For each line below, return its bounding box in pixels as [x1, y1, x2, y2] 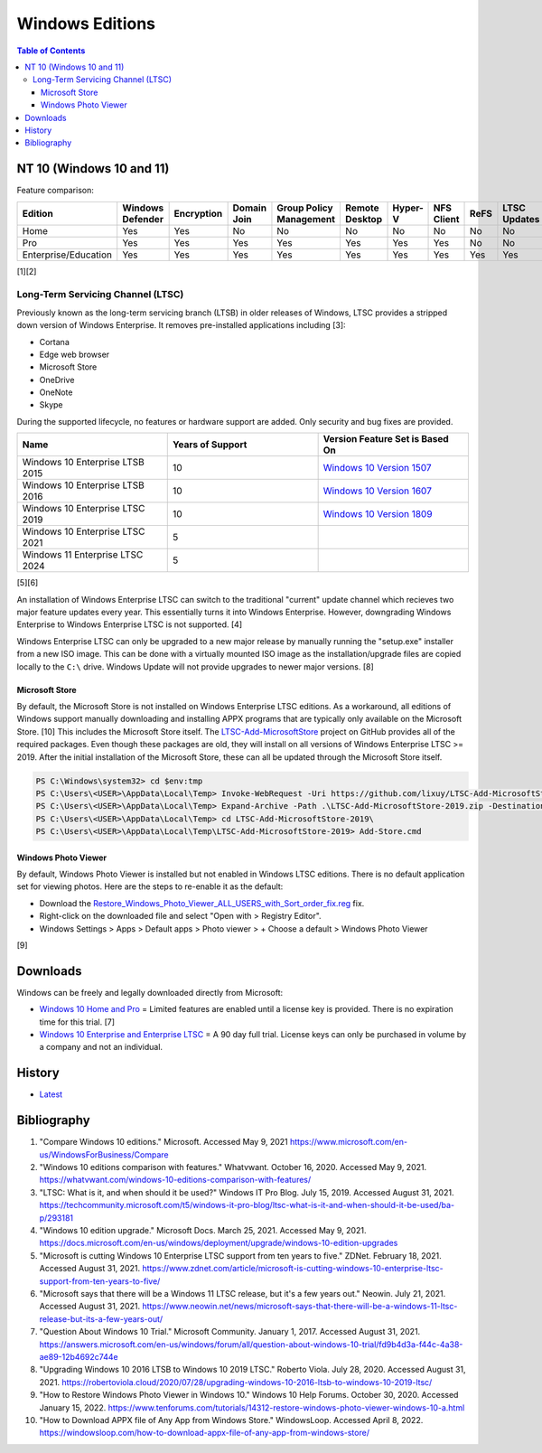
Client [433, 212, 460, 225]
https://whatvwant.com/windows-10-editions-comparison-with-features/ [39, 1175, 312, 1186]
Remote [344, 202, 379, 214]
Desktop [344, 212, 383, 225]
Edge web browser [39, 349, 110, 360]
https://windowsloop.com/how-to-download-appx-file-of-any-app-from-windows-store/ [39, 1428, 370, 1439]
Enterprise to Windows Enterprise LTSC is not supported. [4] [16, 619, 243, 630]
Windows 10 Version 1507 [322, 462, 433, 474]
